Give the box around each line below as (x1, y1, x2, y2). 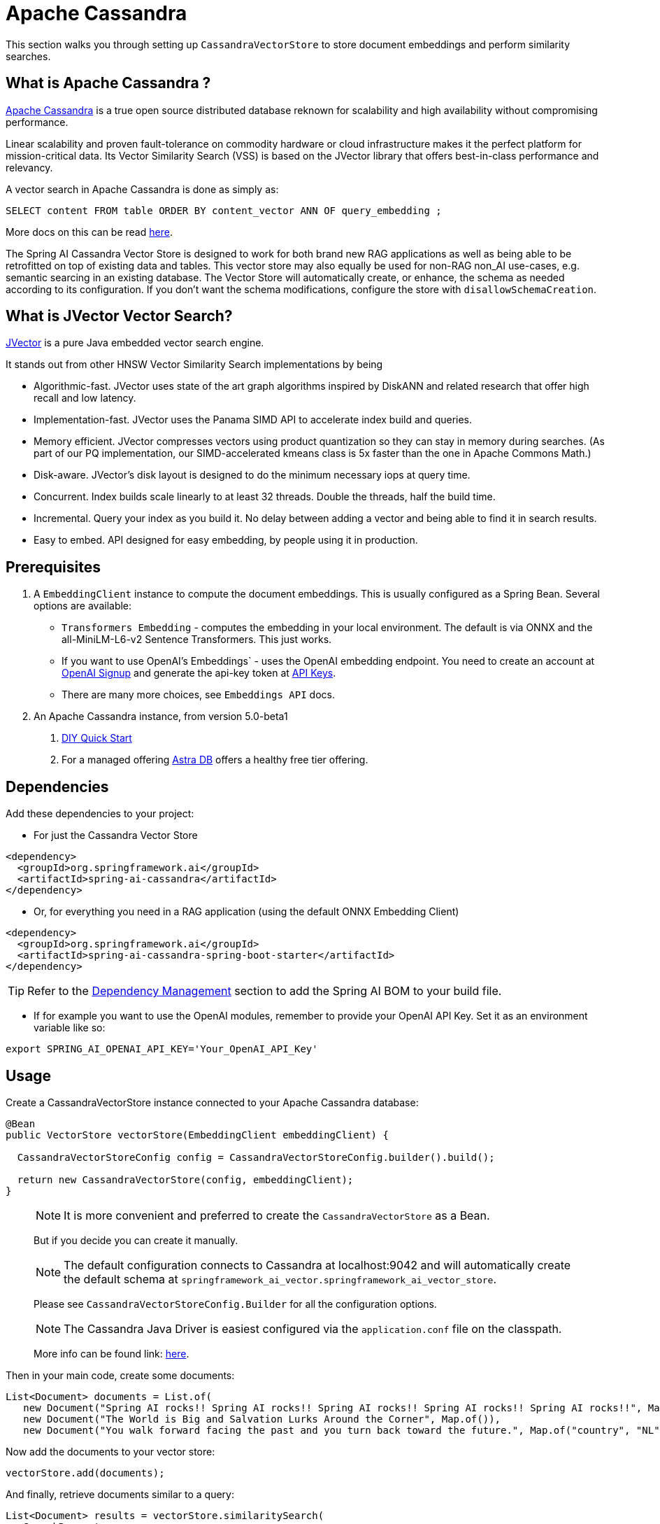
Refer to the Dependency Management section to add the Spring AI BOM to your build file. (27, 984, 502, 999)
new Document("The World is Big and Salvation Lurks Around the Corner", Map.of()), (23, 1413, 501, 1425)
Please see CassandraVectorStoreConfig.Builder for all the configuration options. (34, 1297, 437, 1310)
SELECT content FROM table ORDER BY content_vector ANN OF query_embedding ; (6, 204, 442, 216)
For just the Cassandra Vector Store (34, 829, 198, 842)
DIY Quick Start (62, 732, 132, 745)
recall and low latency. (34, 392, 136, 404)
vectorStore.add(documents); (6, 1467, 165, 1479)
